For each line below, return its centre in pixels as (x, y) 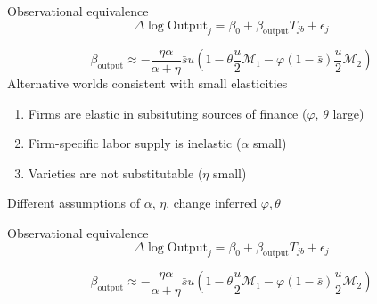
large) (348, 113)
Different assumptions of (74, 203)
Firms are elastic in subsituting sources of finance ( (168, 113)
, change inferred (212, 203)
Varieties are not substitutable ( (115, 173)
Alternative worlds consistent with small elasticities (148, 82)
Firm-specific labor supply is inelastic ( (135, 143)
